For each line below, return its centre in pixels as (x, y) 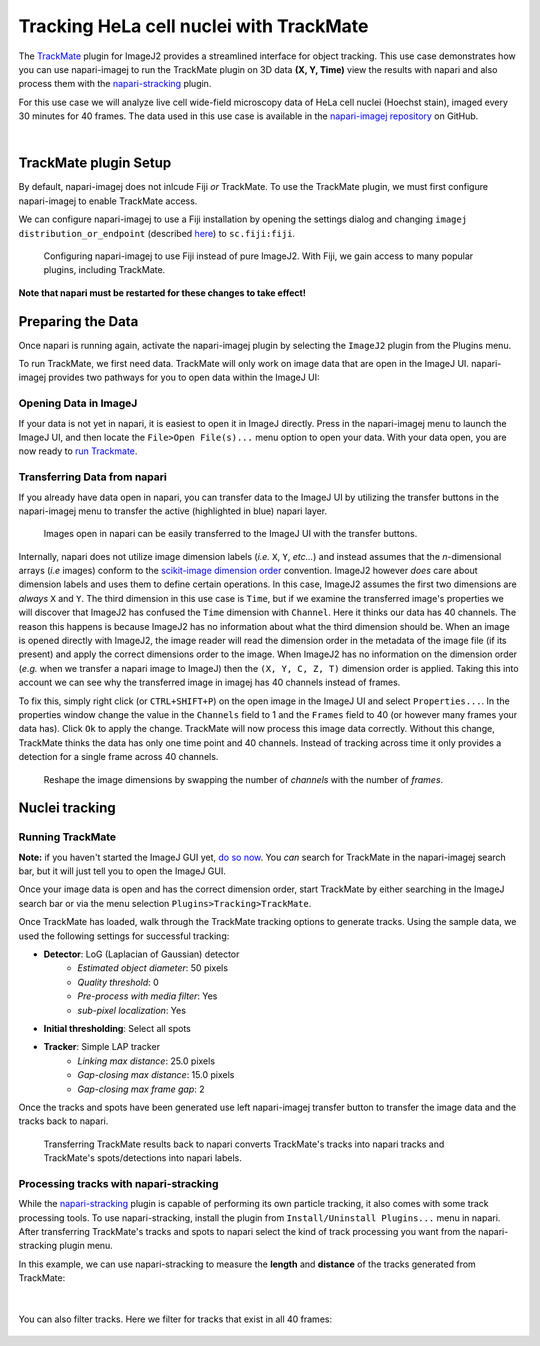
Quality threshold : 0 (118, 982)
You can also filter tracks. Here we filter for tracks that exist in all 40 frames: (175, 1319)
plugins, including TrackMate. (104, 270)
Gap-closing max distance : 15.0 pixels (156, 1075)
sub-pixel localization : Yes (132, 1010)
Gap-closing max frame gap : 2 (141, 1089)
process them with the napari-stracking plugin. (115, 84)
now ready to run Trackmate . (78, 451)
